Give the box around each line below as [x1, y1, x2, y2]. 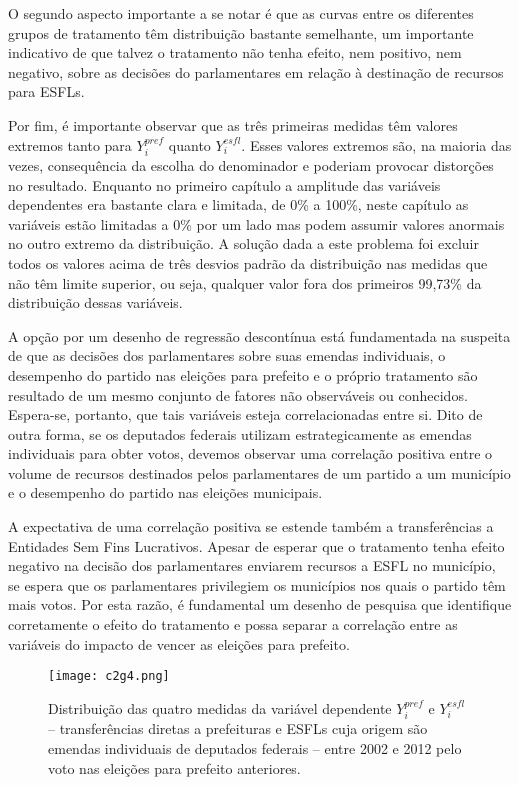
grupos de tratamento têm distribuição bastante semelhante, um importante [8, 22, 474, 43]
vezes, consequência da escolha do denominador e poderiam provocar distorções [8, 154, 494, 175]
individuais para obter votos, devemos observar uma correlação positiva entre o [8, 443, 493, 464]
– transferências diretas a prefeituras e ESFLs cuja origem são [48, 718, 428, 739]
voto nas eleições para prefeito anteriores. [48, 757, 301, 778]
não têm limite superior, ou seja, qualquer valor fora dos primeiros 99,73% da [8, 272, 482, 293]
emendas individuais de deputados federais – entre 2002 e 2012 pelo [48, 737, 462, 758]
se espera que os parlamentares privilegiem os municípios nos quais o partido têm [8, 574, 506, 595]
